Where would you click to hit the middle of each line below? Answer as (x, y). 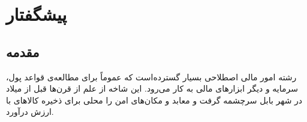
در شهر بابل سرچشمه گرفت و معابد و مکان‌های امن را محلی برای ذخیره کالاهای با (154, 100)
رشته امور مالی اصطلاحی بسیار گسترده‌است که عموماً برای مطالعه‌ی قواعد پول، (151, 76)
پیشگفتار (37, 14)
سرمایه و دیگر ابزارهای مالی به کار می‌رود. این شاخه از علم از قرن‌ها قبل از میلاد (152, 88)
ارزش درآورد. (30, 112)
